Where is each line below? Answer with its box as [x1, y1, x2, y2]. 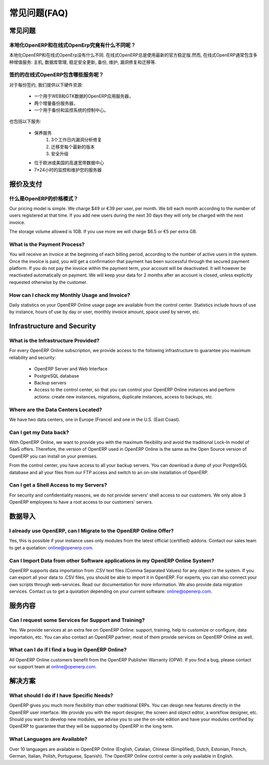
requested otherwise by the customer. [9, 279, 88, 285]
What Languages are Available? [9, 736, 88, 743]
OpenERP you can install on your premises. [9, 453, 98, 459]
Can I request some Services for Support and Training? [9, 617, 145, 624]
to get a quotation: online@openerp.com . [9, 544, 94, 550]
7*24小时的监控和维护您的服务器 [34, 167, 102, 173]
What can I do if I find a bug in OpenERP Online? [9, 646, 127, 653]
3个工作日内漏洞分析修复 [51, 137, 102, 143]
